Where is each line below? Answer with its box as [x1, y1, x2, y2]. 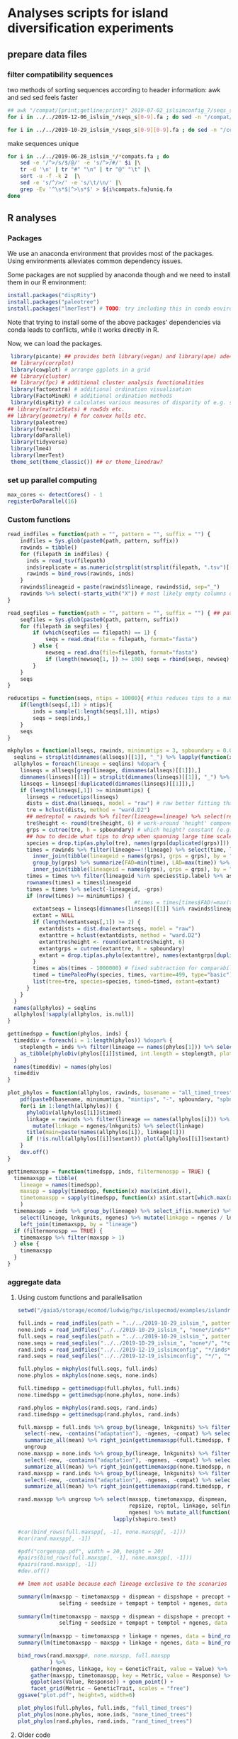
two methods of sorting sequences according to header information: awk [7, 85, 221, 94]
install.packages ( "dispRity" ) [7, 292, 97, 299]
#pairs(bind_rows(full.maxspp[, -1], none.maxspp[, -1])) [17, 1555, 193, 1562]
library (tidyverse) [10, 438, 69, 446]
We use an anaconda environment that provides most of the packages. [7, 250, 215, 258]
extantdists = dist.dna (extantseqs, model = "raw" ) [38, 926, 195, 933]
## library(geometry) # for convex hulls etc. [7, 412, 147, 419]
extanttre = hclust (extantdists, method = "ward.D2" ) [38, 931, 201, 939]
